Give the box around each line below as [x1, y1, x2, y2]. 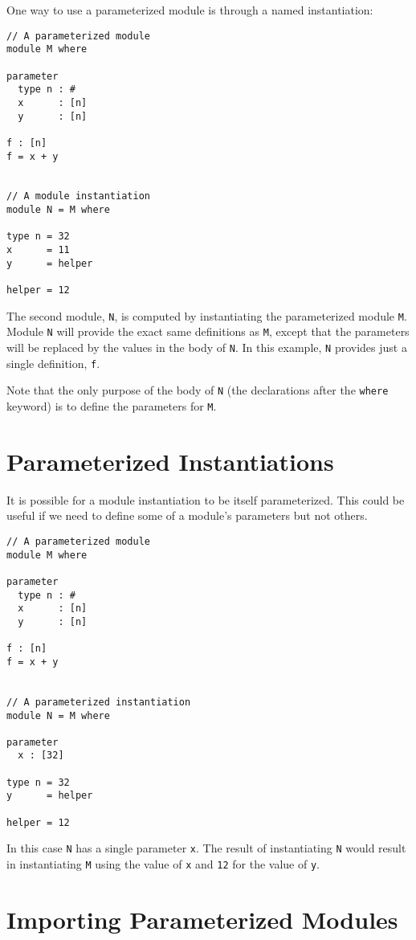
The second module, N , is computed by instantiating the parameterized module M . [6, 307, 407, 324]
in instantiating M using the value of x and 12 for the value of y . [6, 856, 320, 873]
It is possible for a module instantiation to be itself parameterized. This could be [6, 491, 405, 508]
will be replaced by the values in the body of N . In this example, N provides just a [6, 339, 407, 356]
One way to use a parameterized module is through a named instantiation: [6, 2, 373, 18]
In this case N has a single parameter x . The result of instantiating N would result [6, 840, 406, 856]
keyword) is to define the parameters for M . [6, 398, 217, 414]
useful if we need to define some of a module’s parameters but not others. [6, 507, 368, 524]
